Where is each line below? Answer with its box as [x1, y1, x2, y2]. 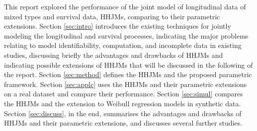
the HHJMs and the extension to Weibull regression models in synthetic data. [4, 98, 241, 108]
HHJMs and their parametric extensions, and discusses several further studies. [4, 118, 243, 128]
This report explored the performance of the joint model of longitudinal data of [4, 1, 246, 11]
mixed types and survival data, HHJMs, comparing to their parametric [4, 11, 220, 21]
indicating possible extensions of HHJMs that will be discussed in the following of [4, 59, 253, 70]
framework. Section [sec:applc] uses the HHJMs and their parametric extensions [4, 79, 247, 89]
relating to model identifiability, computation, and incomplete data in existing [4, 40, 242, 50]
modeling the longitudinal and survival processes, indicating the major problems [4, 30, 249, 41]
